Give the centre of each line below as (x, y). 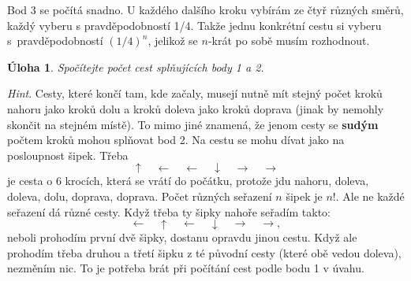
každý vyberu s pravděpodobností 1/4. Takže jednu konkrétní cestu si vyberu (194, 25)
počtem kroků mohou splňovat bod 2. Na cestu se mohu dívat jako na (176, 140)
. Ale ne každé (370, 196)
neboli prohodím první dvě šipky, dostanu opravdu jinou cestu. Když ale (182, 237)
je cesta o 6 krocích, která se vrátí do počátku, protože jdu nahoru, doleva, (188, 181)
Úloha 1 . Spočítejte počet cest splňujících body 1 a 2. (136, 67)
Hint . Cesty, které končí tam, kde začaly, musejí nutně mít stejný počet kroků (195, 93)
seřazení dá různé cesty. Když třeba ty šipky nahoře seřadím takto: (169, 211)
